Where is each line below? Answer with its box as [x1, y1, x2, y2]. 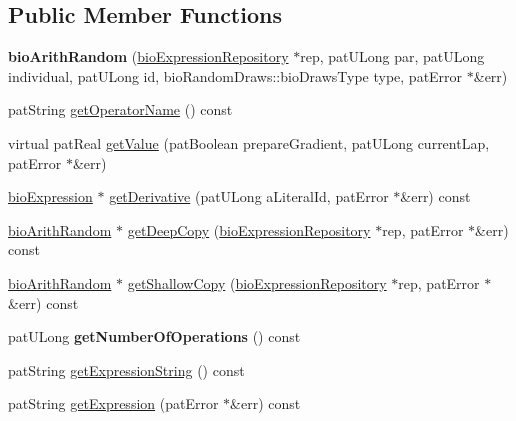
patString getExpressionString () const [8, 359, 245, 380]
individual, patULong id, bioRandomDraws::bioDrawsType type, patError [8, 65, 463, 86]
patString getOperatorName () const [8, 99, 233, 120]
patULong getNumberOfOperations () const [8, 326, 301, 347]
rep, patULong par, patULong [300, 46, 485, 67]
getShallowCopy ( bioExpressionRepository [127, 272, 387, 293]
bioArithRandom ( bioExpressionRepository [8, 46, 289, 67]
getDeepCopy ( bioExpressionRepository [127, 219, 371, 240]
